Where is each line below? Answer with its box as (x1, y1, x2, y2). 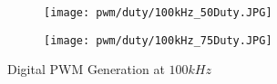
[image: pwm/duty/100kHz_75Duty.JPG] (44, 33, 272, 47)
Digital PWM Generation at (7, 60, 165, 79)
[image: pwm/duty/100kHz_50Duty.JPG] (44, 6, 272, 19)
